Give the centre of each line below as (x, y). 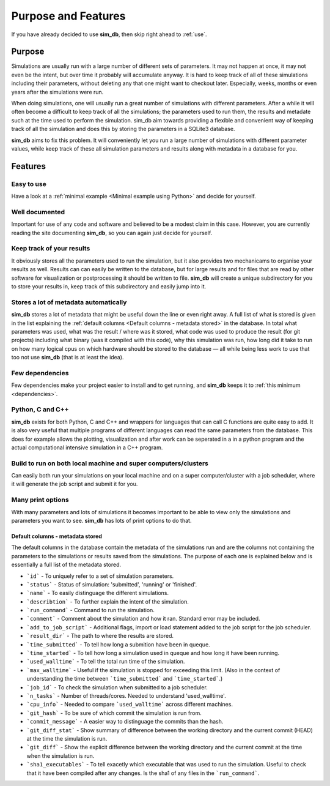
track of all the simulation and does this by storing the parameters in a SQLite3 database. (123, 129)
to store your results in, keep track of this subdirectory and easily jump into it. (109, 286)
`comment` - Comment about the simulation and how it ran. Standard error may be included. (143, 619)
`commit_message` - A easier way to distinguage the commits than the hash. (125, 722)
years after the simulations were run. (57, 92)
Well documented (38, 212)
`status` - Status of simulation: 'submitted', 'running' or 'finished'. (112, 584)
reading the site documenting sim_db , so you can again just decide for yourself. (112, 233)
